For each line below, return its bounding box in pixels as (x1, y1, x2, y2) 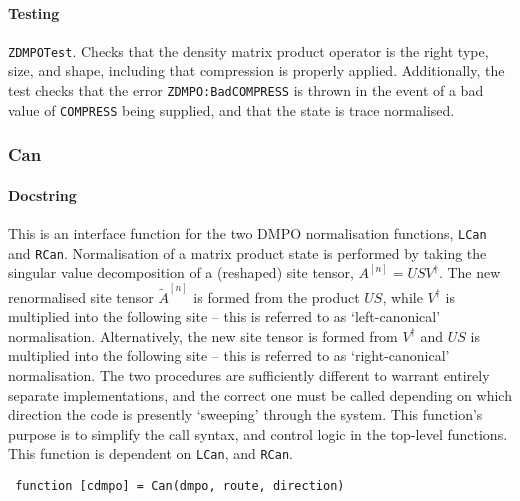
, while (382, 286, 423, 307)
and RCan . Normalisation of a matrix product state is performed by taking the (8, 242, 487, 263)
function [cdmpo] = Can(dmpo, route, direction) (15, 478, 345, 493)
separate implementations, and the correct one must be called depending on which (8, 384, 512, 405)
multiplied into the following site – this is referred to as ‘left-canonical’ (8, 306, 441, 327)
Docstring (8, 184, 77, 205)
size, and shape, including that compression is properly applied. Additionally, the (8, 60, 505, 81)
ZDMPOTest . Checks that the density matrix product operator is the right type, (8, 40, 489, 61)
